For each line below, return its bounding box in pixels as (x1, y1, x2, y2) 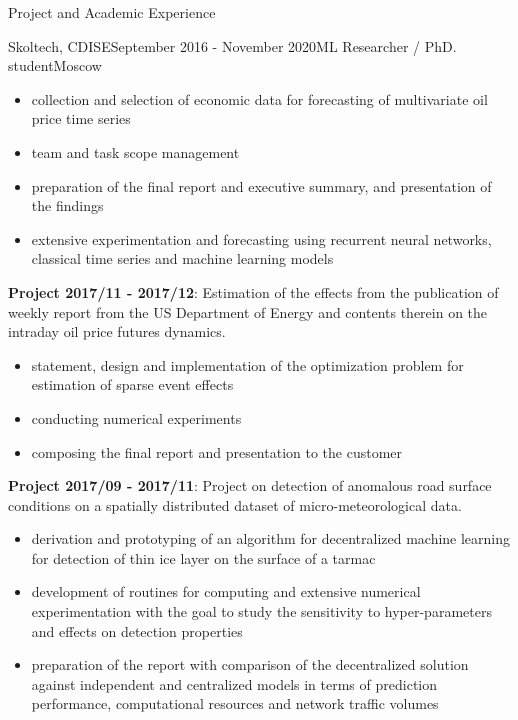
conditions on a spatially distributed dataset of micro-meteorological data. (8, 494, 462, 515)
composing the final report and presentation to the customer (31, 441, 403, 462)
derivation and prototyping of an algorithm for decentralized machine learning (31, 528, 511, 549)
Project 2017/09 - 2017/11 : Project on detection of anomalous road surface (8, 475, 492, 496)
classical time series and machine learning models (31, 248, 334, 269)
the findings (31, 195, 104, 216)
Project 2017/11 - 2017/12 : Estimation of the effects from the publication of (8, 281, 499, 302)
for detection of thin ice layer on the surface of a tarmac (31, 547, 376, 568)
